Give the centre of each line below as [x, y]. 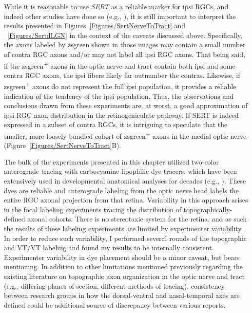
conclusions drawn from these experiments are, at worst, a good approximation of [126, 105]
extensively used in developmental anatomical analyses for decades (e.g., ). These [125, 181]
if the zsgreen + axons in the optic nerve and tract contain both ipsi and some [120, 65]
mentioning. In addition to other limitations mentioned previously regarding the [123, 267]
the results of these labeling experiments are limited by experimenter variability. [124, 229]
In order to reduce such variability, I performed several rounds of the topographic [126, 238]
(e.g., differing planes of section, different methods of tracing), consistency [114, 285]
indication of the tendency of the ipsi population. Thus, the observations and [119, 96]
